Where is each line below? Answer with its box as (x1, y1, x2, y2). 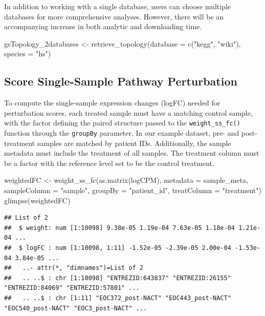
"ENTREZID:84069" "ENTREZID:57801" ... (4, 284, 140, 292)
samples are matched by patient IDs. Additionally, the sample (37, 137, 231, 148)
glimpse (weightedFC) (4, 195, 71, 205)
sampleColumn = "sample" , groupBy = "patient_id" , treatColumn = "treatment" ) (4, 185, 261, 196)
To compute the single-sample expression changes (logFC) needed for (4, 97, 220, 108)
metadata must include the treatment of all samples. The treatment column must (4, 148, 259, 158)
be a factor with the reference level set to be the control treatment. (4, 157, 214, 168)
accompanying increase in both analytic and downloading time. (4, 21, 202, 32)
